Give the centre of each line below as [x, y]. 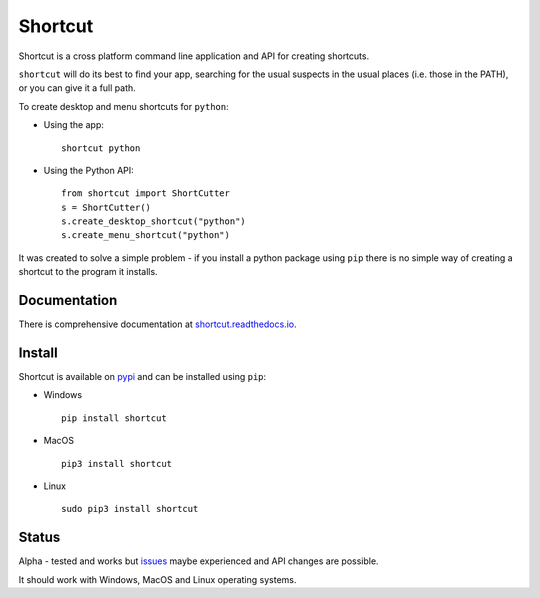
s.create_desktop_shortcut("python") [154, 221]
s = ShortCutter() [106, 207]
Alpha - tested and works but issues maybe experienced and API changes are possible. [198, 561]
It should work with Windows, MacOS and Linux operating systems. [157, 579]
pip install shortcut [114, 418]
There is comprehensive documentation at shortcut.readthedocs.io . [157, 324]
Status [39, 537]
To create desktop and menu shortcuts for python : [123, 106]
